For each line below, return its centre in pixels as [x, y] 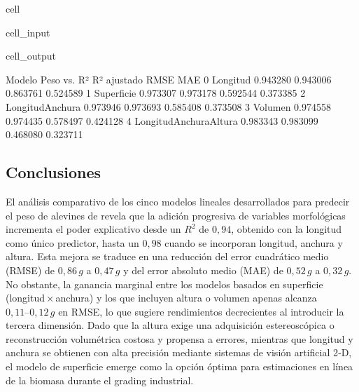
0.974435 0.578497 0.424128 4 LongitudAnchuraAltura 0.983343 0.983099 [162, 120]
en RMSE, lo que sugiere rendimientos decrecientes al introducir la [201, 311]
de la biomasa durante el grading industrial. [100, 380]
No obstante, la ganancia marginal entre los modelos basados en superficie [164, 284]
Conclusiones [54, 172]
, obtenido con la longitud [287, 229]
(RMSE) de [30, 270]
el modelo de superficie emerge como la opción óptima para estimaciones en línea [179, 366]
